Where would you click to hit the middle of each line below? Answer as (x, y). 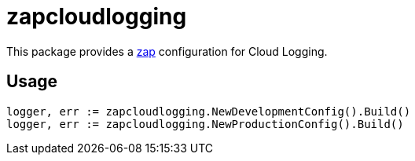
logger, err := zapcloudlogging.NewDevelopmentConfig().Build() (209, 111)
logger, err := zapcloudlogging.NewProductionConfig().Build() (205, 124)
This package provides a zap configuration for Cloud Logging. (167, 51)
